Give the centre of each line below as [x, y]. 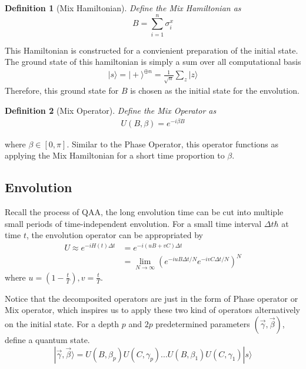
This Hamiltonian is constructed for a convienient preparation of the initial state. [152, 50]
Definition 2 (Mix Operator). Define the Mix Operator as [111, 110]
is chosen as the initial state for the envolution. [215, 90]
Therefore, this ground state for [62, 90]
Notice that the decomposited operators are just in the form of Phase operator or [152, 298]
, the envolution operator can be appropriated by [114, 235]
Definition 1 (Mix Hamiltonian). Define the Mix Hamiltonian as [123, 8]
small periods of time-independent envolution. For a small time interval [133, 223]
